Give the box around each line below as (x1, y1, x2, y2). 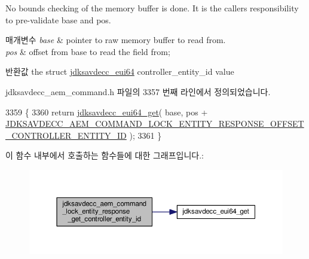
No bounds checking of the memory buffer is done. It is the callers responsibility (5, 2, 299, 14)
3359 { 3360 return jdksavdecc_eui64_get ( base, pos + (5, 105, 208, 118)
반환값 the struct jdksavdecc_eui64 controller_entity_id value (5, 65, 234, 78)
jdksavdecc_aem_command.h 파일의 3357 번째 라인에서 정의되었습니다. (5, 85, 271, 97)
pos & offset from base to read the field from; (5, 45, 170, 57)
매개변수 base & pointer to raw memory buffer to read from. (5, 33, 226, 46)
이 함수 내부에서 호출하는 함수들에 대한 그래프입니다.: (5, 149, 204, 162)
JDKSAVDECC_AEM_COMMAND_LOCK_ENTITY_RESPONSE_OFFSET (5, 117, 304, 130)
